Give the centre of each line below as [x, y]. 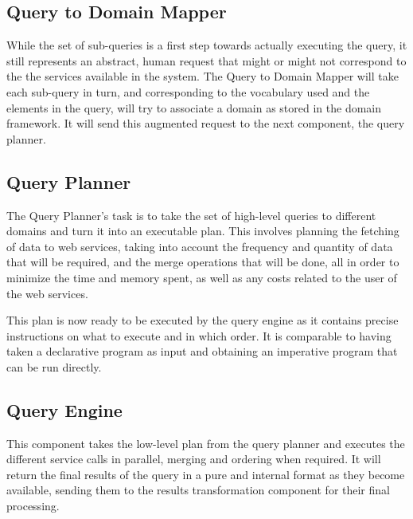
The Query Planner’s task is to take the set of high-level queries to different [191, 215]
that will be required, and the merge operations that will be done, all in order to [203, 262]
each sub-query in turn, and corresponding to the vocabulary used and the [188, 91]
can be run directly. [54, 366]
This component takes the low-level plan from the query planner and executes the [206, 443]
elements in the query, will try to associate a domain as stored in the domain [194, 107]
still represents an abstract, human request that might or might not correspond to [206, 60]
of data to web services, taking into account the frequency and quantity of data [200, 246]
